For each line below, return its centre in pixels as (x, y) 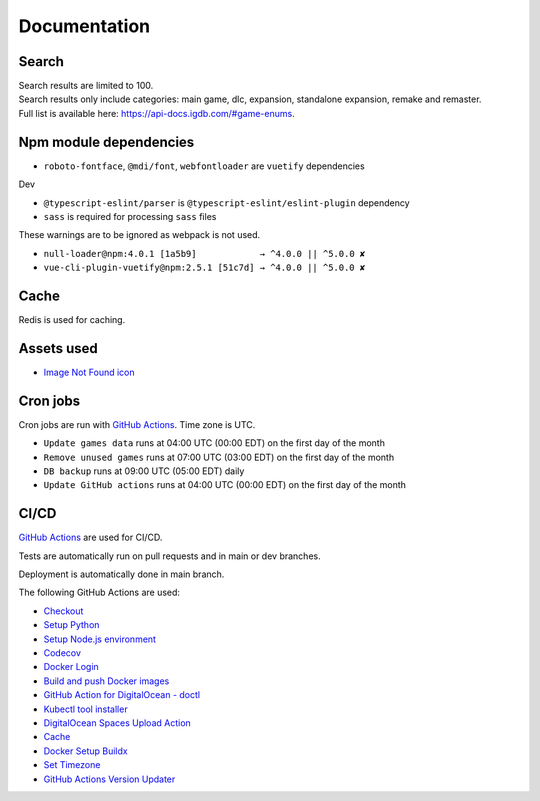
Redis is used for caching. (72, 319)
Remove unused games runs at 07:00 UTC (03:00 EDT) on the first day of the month (219, 457)
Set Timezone (72, 765)
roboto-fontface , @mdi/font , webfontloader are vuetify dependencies (204, 166)
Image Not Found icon (89, 372)
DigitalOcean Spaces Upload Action (117, 722)
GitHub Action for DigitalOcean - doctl (121, 695)
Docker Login (71, 667)
